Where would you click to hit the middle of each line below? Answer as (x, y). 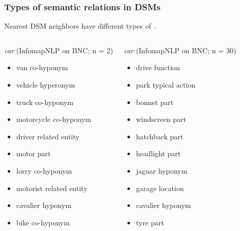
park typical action (166, 85)
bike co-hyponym (43, 222)
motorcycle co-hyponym (54, 119)
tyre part (150, 222)
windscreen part (161, 119)
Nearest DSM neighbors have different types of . (80, 26)
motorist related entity (52, 188)
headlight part (158, 153)
